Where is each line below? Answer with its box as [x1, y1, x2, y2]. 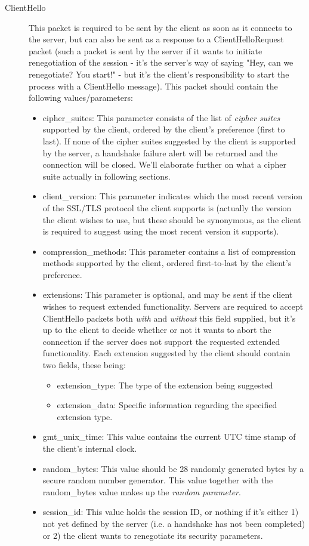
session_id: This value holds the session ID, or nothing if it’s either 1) [42, 505, 299, 518]
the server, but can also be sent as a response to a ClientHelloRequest [29, 33, 284, 45]
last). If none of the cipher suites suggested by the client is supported [42, 134, 296, 147]
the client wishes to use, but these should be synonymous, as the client [42, 213, 301, 226]
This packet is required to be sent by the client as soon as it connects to [29, 21, 292, 33]
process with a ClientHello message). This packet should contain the [29, 79, 278, 92]
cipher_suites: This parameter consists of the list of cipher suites [42, 111, 280, 124]
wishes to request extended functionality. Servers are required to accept [42, 300, 304, 313]
